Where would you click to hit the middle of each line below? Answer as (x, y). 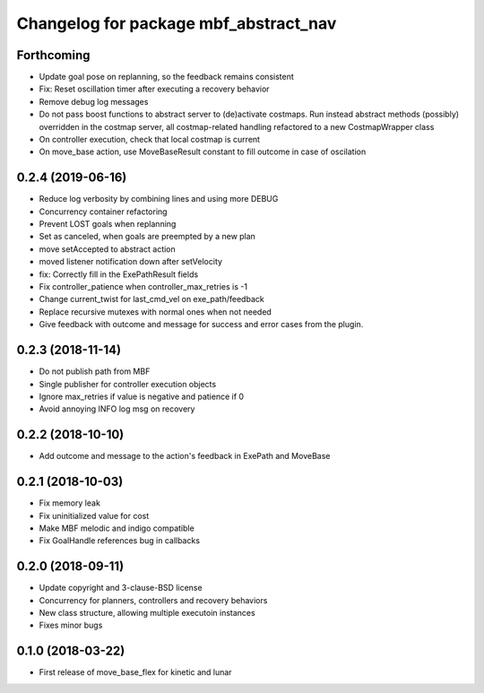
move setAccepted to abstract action (108, 249)
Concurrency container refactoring (103, 212)
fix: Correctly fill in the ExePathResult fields (119, 274)
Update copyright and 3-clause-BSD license (121, 588)
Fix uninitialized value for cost (94, 515)
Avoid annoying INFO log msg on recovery (117, 409)
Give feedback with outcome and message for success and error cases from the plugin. (201, 325)
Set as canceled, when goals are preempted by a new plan (147, 237)
